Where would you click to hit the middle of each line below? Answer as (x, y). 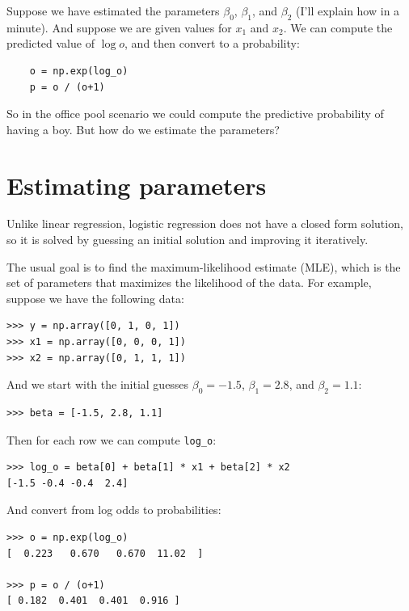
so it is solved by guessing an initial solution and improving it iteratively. (188, 240)
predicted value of (51, 43)
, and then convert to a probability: (212, 43)
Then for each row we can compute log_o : (112, 439)
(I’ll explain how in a (348, 11)
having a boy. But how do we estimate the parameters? (143, 129)
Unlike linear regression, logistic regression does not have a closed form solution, (205, 223)
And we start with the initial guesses (98, 384)
